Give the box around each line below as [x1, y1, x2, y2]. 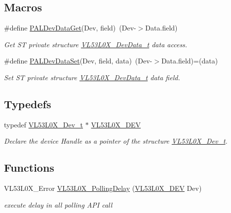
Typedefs [4, 96, 51, 111]
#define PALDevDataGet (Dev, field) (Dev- [4, 23, 136, 33]
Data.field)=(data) [161, 56, 218, 66]
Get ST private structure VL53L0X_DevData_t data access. [4, 39, 188, 49]
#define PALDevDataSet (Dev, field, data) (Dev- [4, 56, 153, 66]
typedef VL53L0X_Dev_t [4, 119, 83, 129]
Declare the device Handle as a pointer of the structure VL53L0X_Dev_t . [4, 136, 228, 146]
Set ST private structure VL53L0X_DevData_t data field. [4, 72, 180, 82]
